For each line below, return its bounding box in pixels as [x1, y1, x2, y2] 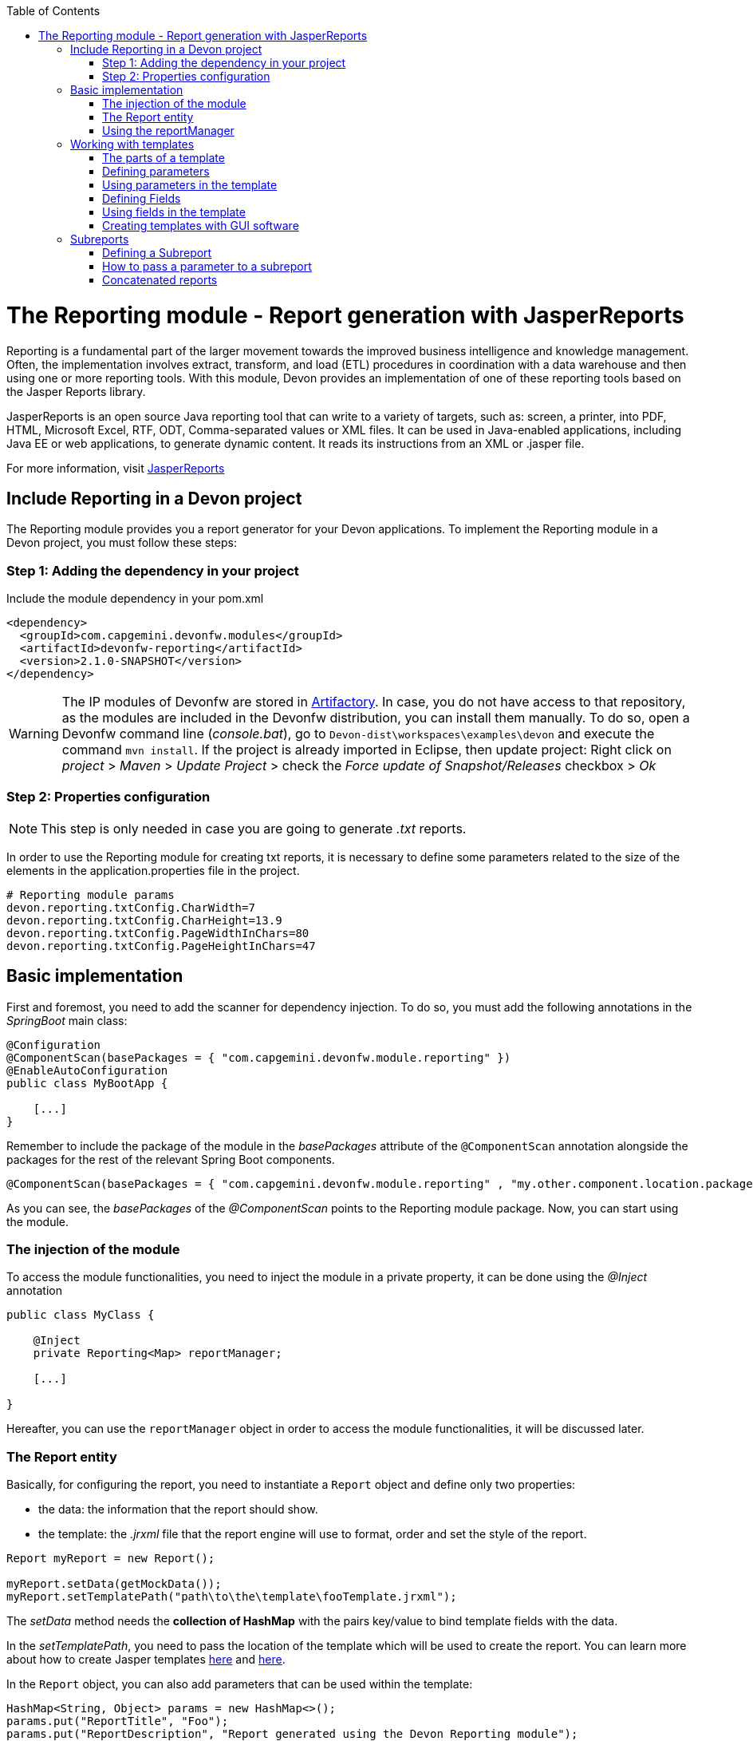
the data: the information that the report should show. [38, 1502, 318, 1517]
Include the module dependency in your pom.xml [6, 592, 264, 606]
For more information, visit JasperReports [6, 461, 225, 475]
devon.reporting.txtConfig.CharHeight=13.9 [6, 913, 282, 927]
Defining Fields [102, 192, 181, 205]
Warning [9, 726, 59, 742]
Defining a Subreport [102, 246, 212, 259]
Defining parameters [102, 164, 210, 178]
